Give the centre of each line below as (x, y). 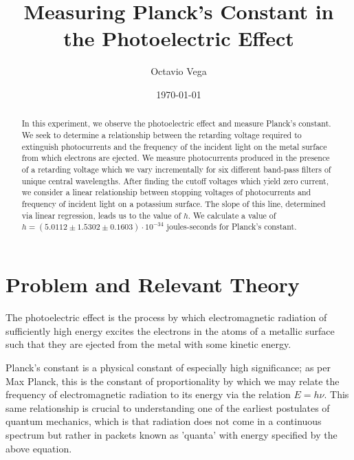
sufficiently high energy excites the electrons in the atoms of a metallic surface (170, 330)
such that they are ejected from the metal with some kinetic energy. (148, 344)
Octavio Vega (179, 71)
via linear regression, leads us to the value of (101, 215)
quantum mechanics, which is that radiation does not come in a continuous (164, 421)
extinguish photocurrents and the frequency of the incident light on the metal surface (174, 146)
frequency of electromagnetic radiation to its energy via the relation (148, 394)
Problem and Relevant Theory (153, 284)
